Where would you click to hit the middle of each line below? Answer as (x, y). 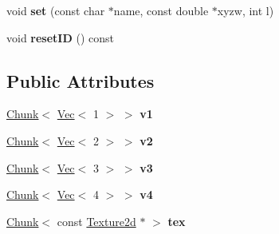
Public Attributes (81, 80)
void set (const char (56, 10)
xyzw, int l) (246, 10)
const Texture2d (96, 221)
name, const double (161, 10)
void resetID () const (60, 37)
